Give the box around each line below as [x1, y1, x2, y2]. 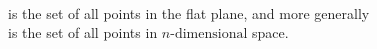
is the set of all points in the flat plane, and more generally [8, 2, 370, 23]
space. [252, 22, 289, 43]
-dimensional [170, 27, 248, 42]
